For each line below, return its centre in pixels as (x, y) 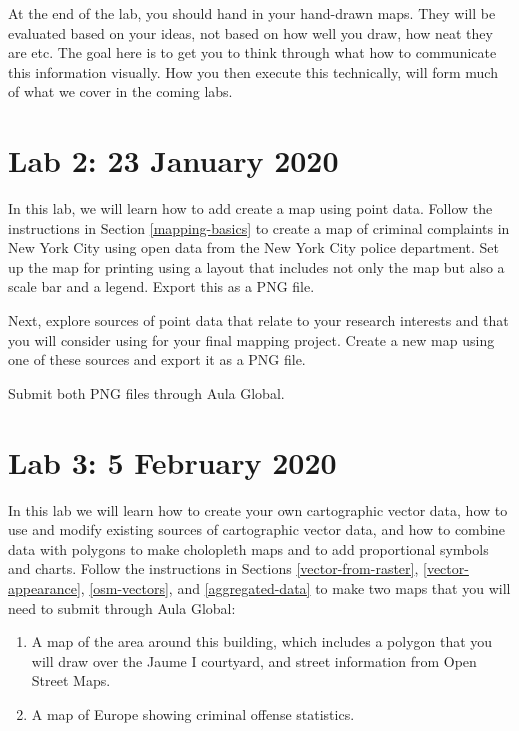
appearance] (44, 587)
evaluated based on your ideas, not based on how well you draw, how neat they (250, 32)
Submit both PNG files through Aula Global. (146, 392)
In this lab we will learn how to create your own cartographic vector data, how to (258, 509)
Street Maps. (71, 680)
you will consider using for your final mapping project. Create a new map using (251, 339)
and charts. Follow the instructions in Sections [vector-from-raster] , (213, 568)
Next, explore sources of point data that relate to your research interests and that (258, 320)
